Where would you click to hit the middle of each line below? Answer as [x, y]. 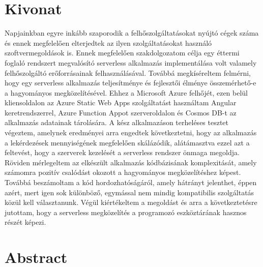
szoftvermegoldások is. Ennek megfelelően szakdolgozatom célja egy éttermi [122, 53]
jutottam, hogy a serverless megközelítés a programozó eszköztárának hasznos [126, 212]
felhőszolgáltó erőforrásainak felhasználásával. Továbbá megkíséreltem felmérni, [128, 72]
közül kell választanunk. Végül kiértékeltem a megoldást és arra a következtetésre [131, 202]
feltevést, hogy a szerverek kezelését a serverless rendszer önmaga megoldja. [122, 152]
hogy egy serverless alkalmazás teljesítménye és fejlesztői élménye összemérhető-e [130, 83]
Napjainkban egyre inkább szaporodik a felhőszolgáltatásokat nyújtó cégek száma [132, 33]
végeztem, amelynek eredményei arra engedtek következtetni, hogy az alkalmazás [131, 132]
